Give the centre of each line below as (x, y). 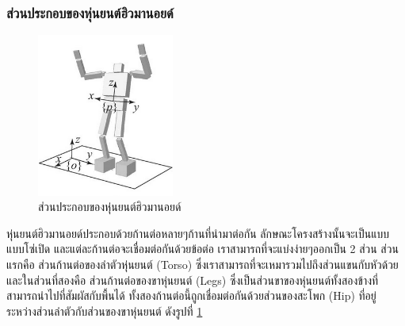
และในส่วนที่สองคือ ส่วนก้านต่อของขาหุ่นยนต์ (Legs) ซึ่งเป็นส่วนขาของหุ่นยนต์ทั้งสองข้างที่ (193, 280)
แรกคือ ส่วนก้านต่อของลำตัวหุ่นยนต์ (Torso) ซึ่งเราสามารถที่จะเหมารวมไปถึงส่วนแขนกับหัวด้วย (202, 265)
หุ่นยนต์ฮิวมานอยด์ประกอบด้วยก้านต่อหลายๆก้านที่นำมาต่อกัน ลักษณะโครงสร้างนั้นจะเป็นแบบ (198, 233)
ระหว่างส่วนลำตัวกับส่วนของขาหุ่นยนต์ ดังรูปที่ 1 (105, 311)
